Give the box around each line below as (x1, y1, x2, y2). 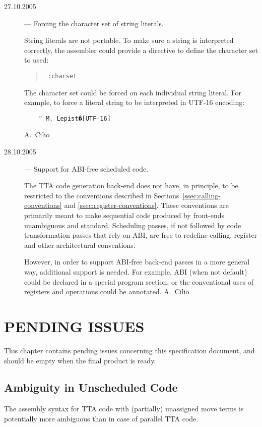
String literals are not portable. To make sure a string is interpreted (24, 35, 234, 45)
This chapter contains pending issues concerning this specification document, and (4, 345, 255, 355)
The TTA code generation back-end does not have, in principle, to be (24, 180, 238, 191)
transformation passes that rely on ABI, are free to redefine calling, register (24, 230, 257, 240)
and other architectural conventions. (24, 239, 136, 250)
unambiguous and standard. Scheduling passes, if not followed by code (24, 220, 241, 230)
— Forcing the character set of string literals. (24, 18, 164, 28)
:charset (47, 72, 77, 80)
